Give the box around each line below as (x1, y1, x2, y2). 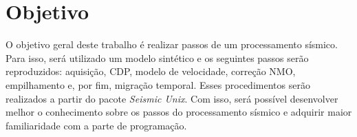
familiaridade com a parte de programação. (6, 118, 187, 132)
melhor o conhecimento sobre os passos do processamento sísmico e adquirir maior (6, 105, 352, 119)
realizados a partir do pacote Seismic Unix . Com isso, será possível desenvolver (6, 91, 338, 105)
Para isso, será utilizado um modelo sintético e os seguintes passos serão (6, 50, 309, 65)
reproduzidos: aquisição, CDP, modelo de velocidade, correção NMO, (6, 64, 296, 78)
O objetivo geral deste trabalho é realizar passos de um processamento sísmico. (6, 37, 338, 52)
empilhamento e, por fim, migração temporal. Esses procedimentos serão (6, 77, 310, 92)
